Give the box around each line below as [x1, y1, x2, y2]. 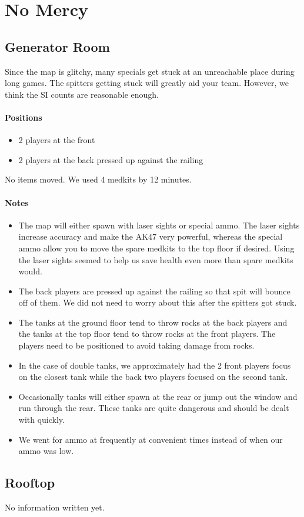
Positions [5, 111, 42, 123]
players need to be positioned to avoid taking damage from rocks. [18, 339, 255, 352]
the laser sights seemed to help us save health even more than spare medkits [18, 253, 293, 266]
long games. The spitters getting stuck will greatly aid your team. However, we [5, 77, 289, 89]
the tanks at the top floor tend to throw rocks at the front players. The [18, 327, 276, 340]
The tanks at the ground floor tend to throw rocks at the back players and [18, 316, 288, 328]
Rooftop [5, 473, 55, 492]
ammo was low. [18, 445, 74, 457]
